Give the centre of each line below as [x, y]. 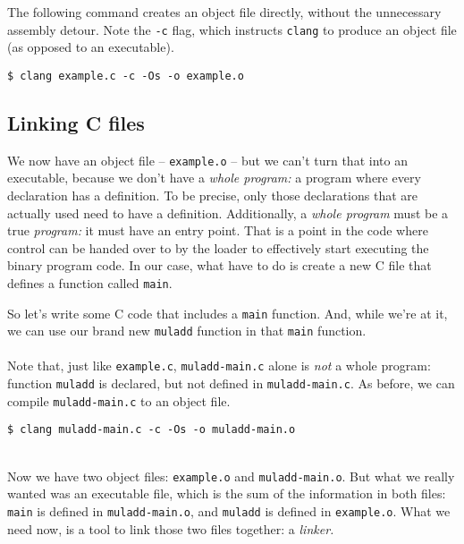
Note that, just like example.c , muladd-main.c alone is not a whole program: [219, 365]
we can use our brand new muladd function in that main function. [187, 331]
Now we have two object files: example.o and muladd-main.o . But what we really [231, 476]
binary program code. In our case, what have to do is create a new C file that [219, 265]
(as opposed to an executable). [91, 47]
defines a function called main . [90, 282]
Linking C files [76, 122]
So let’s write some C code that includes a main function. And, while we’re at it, [228, 313]
